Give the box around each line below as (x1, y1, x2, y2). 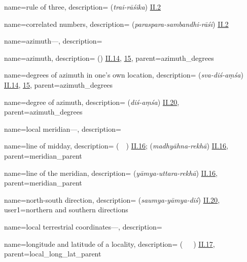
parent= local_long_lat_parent (4, 248, 101, 259)
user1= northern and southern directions (4, 204, 128, 215)
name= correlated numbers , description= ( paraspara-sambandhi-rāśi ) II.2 (4, 18, 229, 29)
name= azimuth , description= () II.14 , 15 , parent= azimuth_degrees (4, 52, 214, 63)
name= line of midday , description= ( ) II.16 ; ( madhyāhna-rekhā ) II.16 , (4, 140, 228, 151)
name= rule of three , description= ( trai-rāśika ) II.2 (4, 2, 161, 12)
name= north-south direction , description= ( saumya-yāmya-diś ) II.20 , (4, 194, 220, 205)
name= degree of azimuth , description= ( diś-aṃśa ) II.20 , (4, 96, 180, 107)
